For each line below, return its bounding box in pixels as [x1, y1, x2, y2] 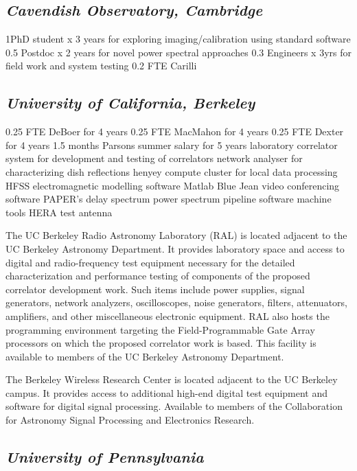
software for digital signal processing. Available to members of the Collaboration [5, 399, 343, 413]
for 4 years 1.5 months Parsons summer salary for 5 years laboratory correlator [5, 137, 338, 152]
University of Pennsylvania [5, 446, 204, 468]
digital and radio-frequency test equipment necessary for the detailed [5, 255, 295, 269]
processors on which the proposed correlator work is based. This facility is [5, 336, 316, 350]
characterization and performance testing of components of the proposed [5, 268, 310, 283]
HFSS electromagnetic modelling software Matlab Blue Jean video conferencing [5, 178, 340, 192]
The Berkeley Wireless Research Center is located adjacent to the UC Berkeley [5, 372, 338, 387]
